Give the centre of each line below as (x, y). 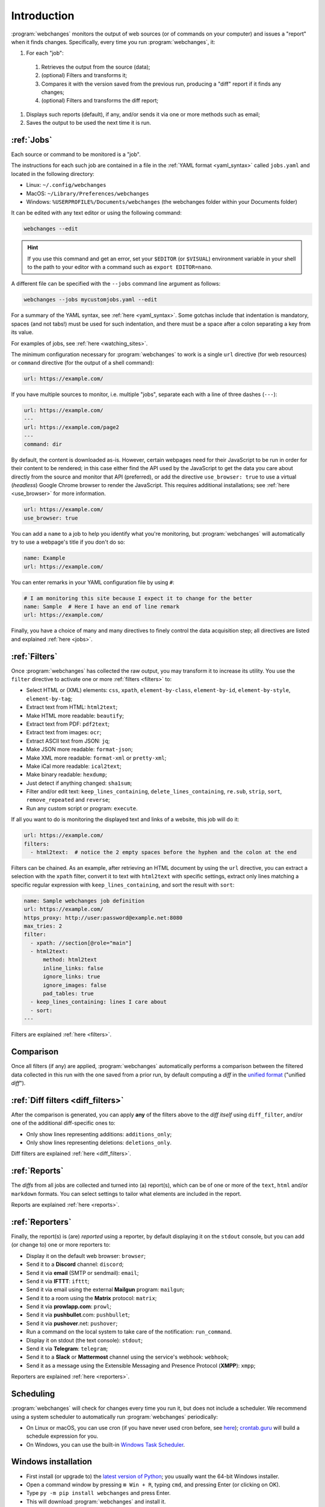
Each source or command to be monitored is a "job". (76, 154)
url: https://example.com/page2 (72, 427)
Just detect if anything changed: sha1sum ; (79, 783)
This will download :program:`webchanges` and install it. (96, 1502)
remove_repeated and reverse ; (68, 800)
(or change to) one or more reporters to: (61, 1245)
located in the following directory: (53, 174)
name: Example (45, 558)
